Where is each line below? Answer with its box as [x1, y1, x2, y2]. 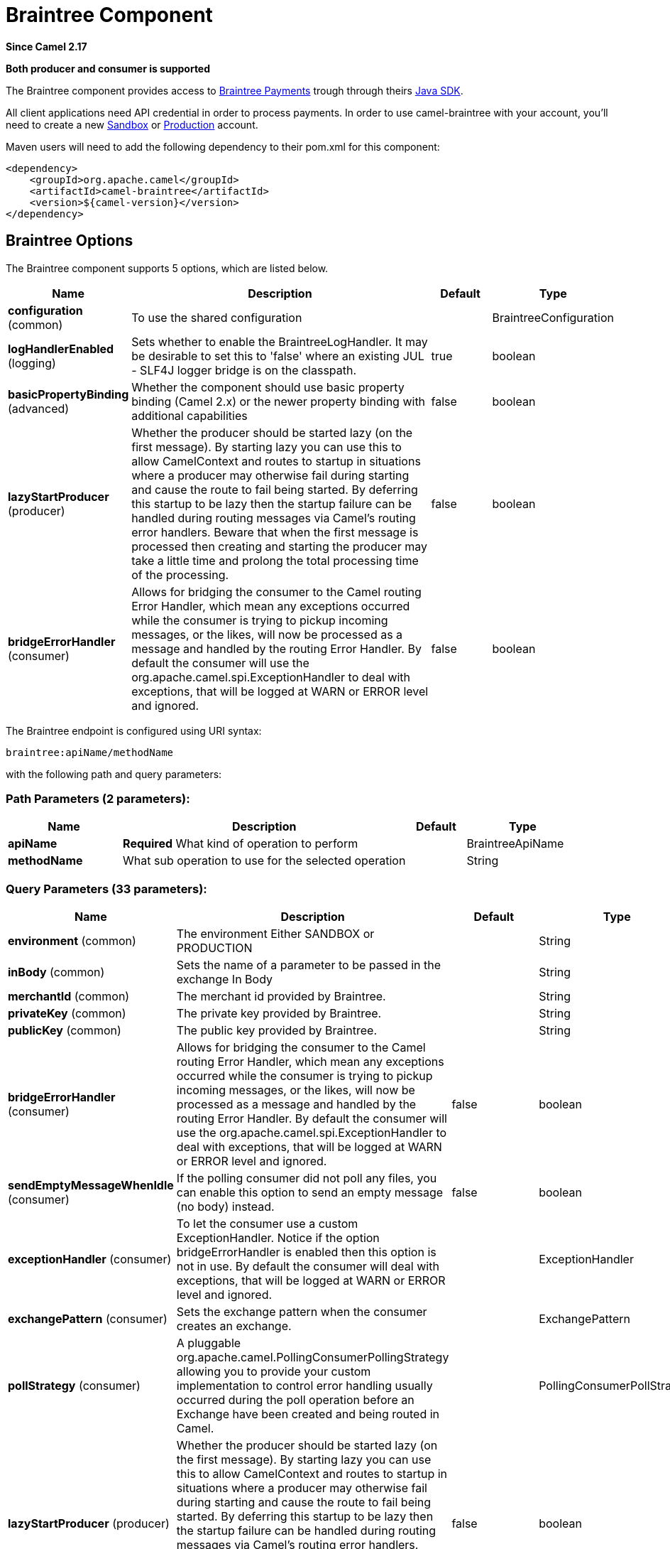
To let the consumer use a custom [176, 1216, 358, 1231]
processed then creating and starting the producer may [131, 539, 427, 554]
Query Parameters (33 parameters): [6, 881, 207, 896]
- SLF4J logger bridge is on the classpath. [131, 362, 357, 377]
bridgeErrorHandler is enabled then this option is [176, 1245, 436, 1260]
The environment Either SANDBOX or [176, 927, 375, 941]
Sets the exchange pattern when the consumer [176, 1305, 427, 1319]
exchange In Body [176, 972, 273, 987]
